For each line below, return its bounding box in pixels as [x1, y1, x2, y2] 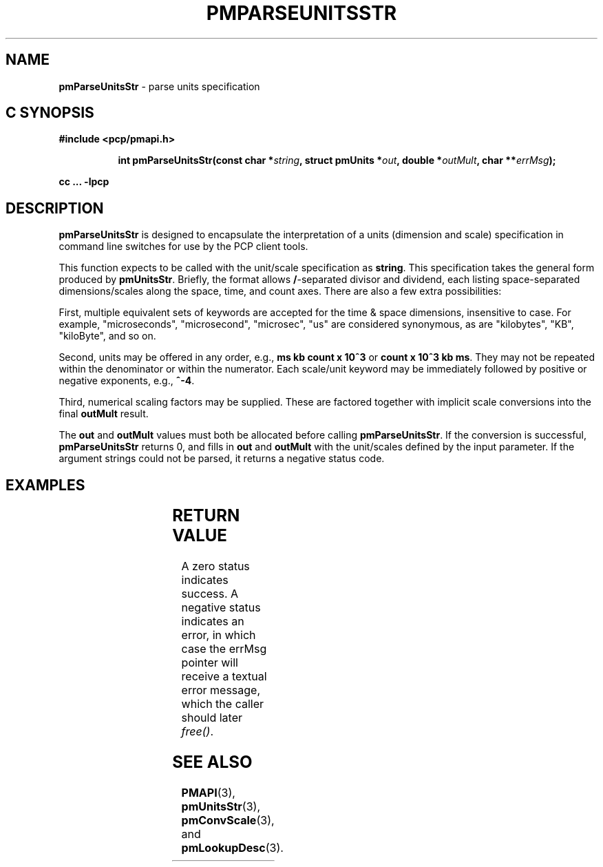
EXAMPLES [6, 476, 85, 494]
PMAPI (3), [181, 785, 235, 800]
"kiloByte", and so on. [59, 330, 156, 342]
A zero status [181, 559, 250, 574]
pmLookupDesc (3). [181, 840, 284, 855]
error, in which [181, 628, 256, 643]
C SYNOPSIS [6, 104, 94, 122]
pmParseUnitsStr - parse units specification [59, 80, 260, 92]
